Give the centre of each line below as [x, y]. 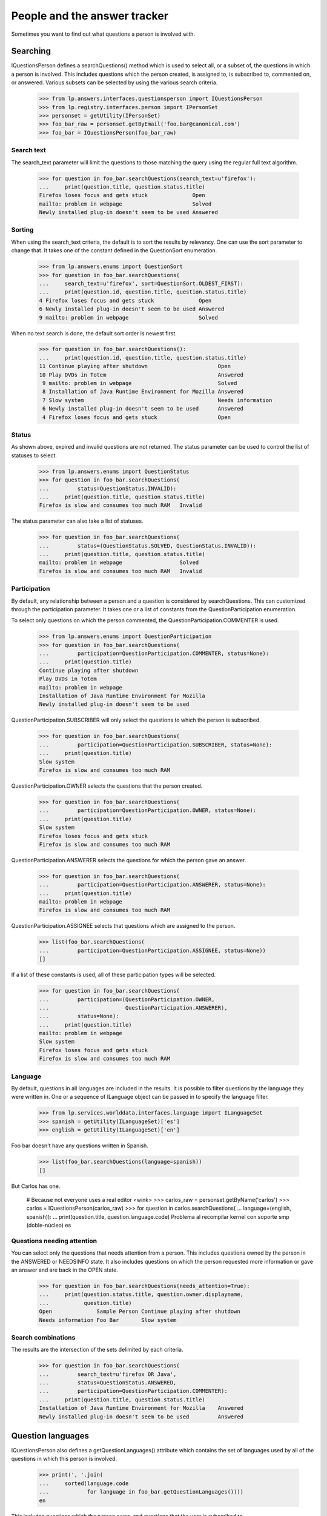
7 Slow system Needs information [157, 400]
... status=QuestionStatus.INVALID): [108, 488]
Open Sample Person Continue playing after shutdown [140, 1312]
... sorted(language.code [84, 1483]
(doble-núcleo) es [49, 1226]
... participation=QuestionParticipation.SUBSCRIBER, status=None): [156, 745]
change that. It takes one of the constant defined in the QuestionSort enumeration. [114, 250]
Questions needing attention [54, 1241]
